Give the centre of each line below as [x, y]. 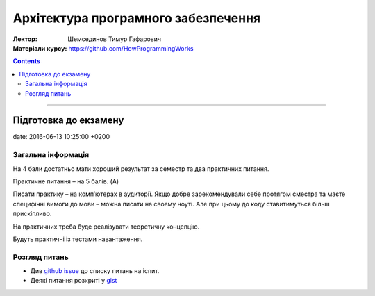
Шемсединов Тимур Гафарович [115, 39]
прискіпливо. [32, 214]
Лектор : [25, 39]
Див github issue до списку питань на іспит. [95, 271]
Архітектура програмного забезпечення [137, 18]
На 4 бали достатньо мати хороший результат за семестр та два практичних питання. [141, 168]
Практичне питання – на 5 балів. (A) [66, 181]
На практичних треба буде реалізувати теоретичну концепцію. [106, 227]
